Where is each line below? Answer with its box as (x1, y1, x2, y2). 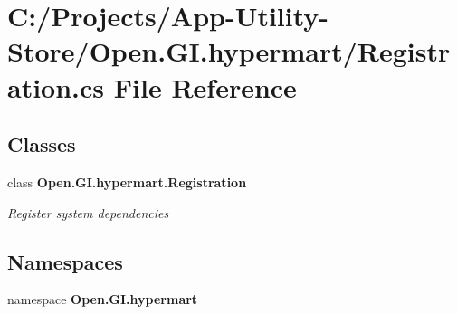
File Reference (113, 68, 297, 105)
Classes (7, 130, 76, 158)
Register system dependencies (7, 203, 169, 222)
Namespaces (7, 247, 123, 275)
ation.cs (7, 68, 105, 105)
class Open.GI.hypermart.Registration (7, 172, 247, 191)
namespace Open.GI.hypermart (7, 290, 198, 309)
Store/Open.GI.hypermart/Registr (7, 33, 451, 70)
